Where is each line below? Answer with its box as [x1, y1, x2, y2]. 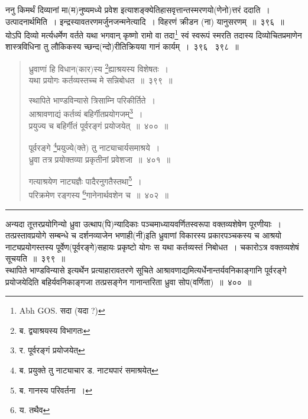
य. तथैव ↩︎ [19, 404, 50, 416]
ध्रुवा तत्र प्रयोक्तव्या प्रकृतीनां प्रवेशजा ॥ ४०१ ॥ [28, 153, 171, 165]
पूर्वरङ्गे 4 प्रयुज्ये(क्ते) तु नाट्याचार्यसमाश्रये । [28, 140, 160, 153]
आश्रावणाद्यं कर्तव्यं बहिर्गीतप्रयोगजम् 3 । [28, 106, 143, 120]
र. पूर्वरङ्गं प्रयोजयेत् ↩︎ [19, 344, 85, 356]
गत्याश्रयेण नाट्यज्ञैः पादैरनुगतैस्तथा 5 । [28, 173, 142, 187]
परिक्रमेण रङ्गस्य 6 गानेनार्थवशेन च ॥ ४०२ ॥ [28, 187, 168, 201]
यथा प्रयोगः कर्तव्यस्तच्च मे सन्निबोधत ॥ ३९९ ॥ [28, 74, 173, 86]
